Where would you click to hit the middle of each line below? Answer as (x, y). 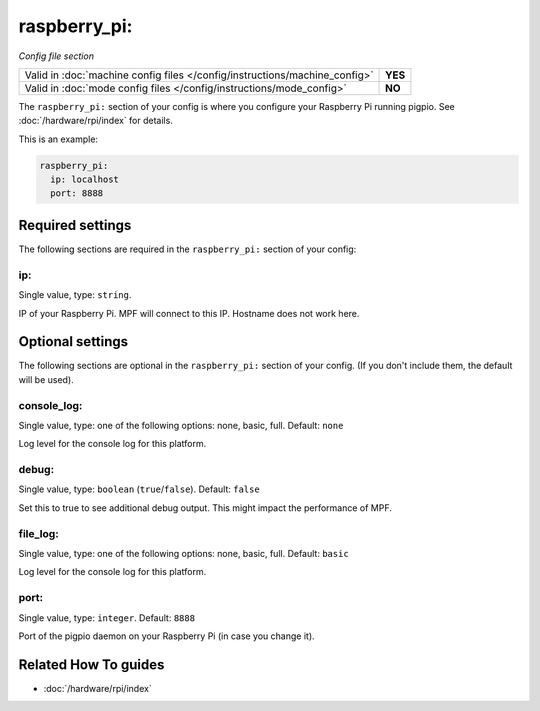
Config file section (56, 56)
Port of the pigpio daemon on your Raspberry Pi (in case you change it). (166, 636)
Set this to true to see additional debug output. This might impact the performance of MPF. (205, 507)
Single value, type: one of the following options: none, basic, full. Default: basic (183, 554)
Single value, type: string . (75, 295)
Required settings (75, 225)
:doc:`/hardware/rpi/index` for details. (96, 121)
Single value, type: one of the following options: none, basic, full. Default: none (181, 425)
